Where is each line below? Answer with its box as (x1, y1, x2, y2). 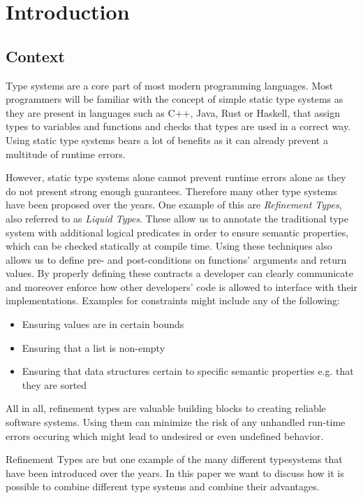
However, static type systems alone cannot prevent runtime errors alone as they (6, 170, 346, 185)
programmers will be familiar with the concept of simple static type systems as (6, 92, 343, 106)
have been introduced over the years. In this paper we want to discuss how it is (6, 465, 344, 480)
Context (6, 45, 65, 66)
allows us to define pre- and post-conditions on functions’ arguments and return (6, 252, 347, 266)
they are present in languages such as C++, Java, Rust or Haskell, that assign (6, 105, 341, 120)
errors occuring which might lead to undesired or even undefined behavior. (6, 428, 324, 443)
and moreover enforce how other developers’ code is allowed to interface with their (6, 279, 357, 294)
